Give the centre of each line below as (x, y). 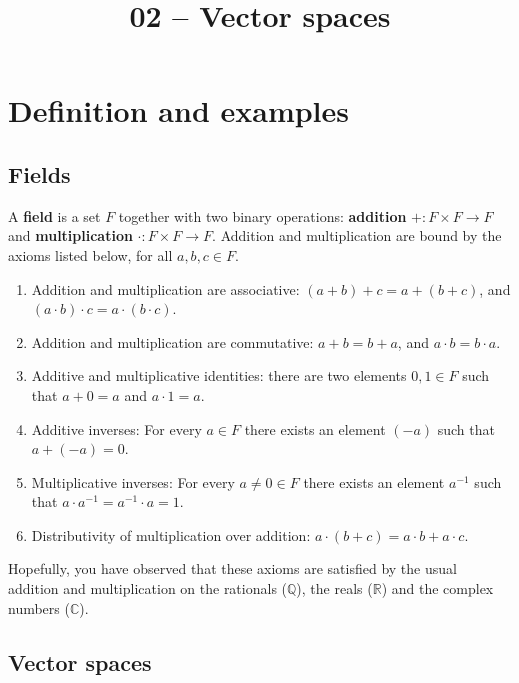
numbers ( (39, 607)
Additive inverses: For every (116, 428)
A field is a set (54, 215)
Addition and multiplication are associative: (165, 288)
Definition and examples (179, 110)
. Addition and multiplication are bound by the (357, 235)
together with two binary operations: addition (262, 215)
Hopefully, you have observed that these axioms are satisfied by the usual (232, 568)
